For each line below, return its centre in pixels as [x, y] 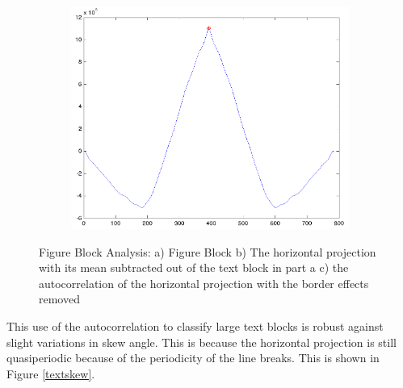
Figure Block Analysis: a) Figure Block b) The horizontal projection [208, 251]
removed [59, 299]
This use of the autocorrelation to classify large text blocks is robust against [195, 326]
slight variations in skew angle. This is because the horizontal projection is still [201, 342]
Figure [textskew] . [51, 373]
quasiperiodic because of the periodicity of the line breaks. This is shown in [193, 358]
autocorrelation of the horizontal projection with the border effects [204, 283]
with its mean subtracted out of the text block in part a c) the [194, 267]
